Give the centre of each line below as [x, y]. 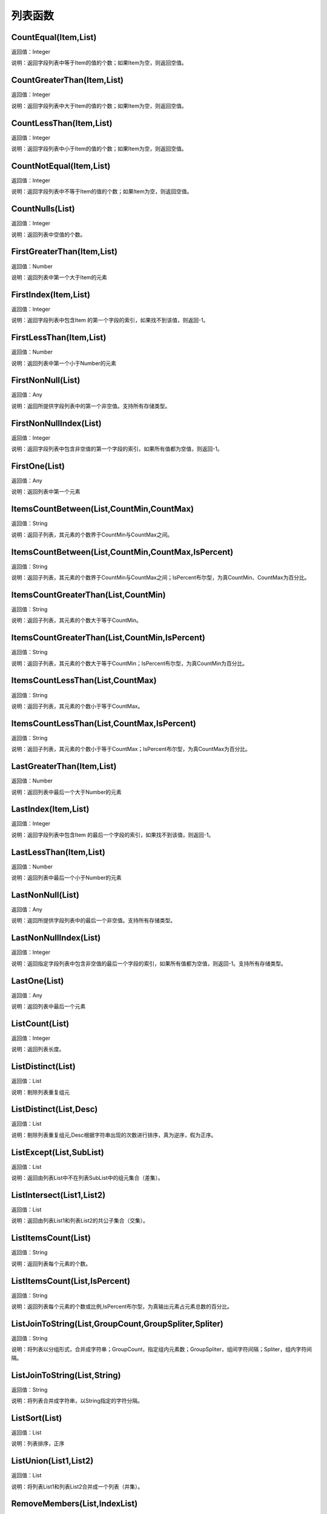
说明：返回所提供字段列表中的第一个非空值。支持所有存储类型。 [91, 406]
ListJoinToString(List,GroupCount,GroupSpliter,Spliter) [117, 1324]
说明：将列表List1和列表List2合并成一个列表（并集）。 [77, 1486]
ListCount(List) [40, 1023]
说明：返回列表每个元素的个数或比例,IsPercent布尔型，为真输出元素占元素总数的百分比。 [122, 1307]
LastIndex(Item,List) [50, 809]
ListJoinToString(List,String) [66, 1375]
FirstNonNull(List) [46, 381]
